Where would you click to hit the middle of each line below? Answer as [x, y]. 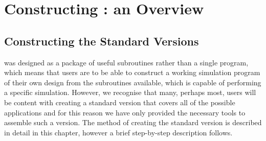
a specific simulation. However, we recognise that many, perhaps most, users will [130, 92]
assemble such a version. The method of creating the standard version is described [133, 122]
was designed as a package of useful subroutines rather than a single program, [126, 62]
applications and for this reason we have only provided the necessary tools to [125, 112]
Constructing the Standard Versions [102, 41]
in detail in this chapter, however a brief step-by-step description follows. [118, 132]
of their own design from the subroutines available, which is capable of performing [133, 82]
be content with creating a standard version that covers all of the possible [120, 102]
